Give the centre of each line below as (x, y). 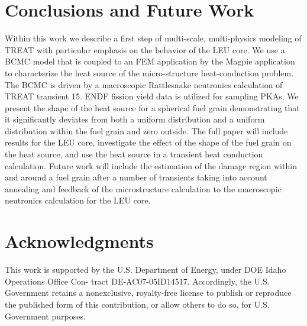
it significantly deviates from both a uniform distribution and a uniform (135, 119)
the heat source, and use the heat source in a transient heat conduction (134, 154)
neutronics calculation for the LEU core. (78, 200)
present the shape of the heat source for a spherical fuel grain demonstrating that (152, 107)
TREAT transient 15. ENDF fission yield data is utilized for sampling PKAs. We (152, 96)
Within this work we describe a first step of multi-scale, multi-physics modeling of (153, 38)
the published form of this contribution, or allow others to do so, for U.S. (137, 304)
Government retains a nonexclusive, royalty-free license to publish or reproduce (148, 293)
